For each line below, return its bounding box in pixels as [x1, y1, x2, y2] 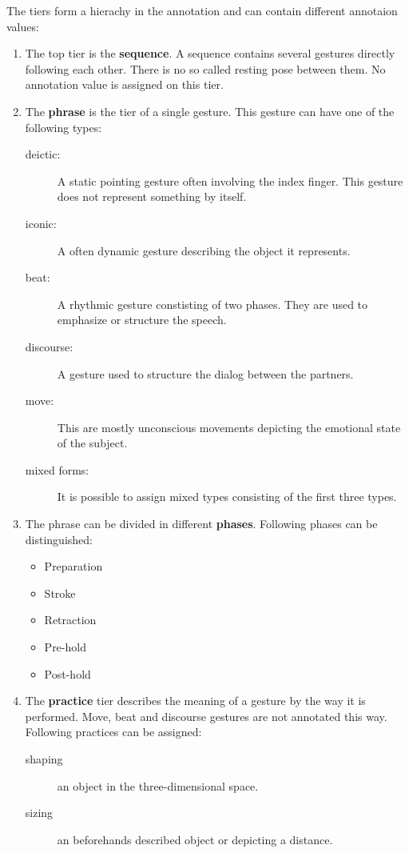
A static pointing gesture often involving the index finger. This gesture [57, 172, 403, 189]
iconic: [25, 214, 57, 231]
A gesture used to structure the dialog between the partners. [57, 365, 354, 382]
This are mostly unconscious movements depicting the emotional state [57, 418, 401, 435]
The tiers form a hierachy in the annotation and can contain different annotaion [6, 2, 398, 18]
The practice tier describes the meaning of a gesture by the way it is [25, 692, 366, 709]
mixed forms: [25, 461, 89, 478]
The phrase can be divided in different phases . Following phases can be [25, 515, 378, 532]
